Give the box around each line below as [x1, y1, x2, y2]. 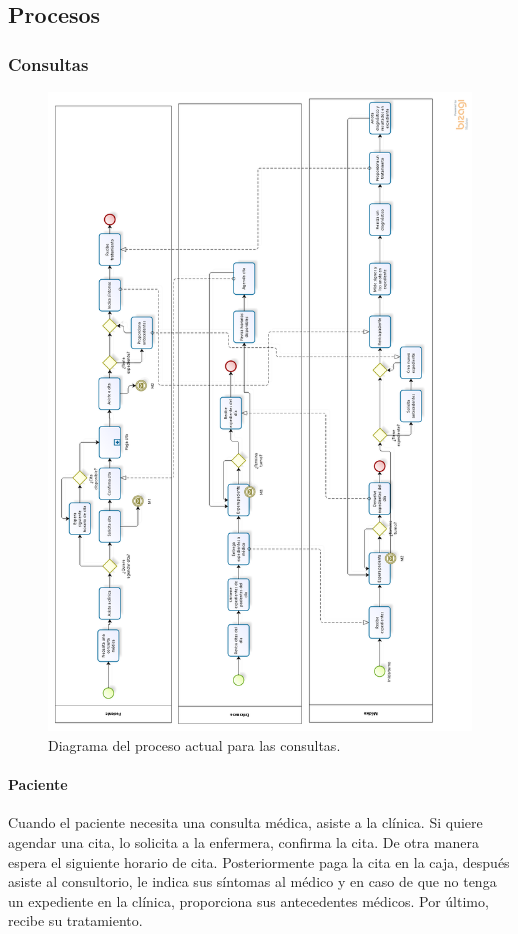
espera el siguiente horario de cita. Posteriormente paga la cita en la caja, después [8, 851, 510, 872]
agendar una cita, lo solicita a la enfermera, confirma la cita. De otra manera [8, 832, 480, 852]
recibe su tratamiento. [8, 910, 143, 931]
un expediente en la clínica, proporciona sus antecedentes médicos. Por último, [8, 890, 489, 911]
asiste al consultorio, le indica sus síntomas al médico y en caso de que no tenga [8, 871, 497, 892]
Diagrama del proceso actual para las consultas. [48, 735, 341, 756]
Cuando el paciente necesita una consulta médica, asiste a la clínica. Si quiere [8, 812, 483, 833]
